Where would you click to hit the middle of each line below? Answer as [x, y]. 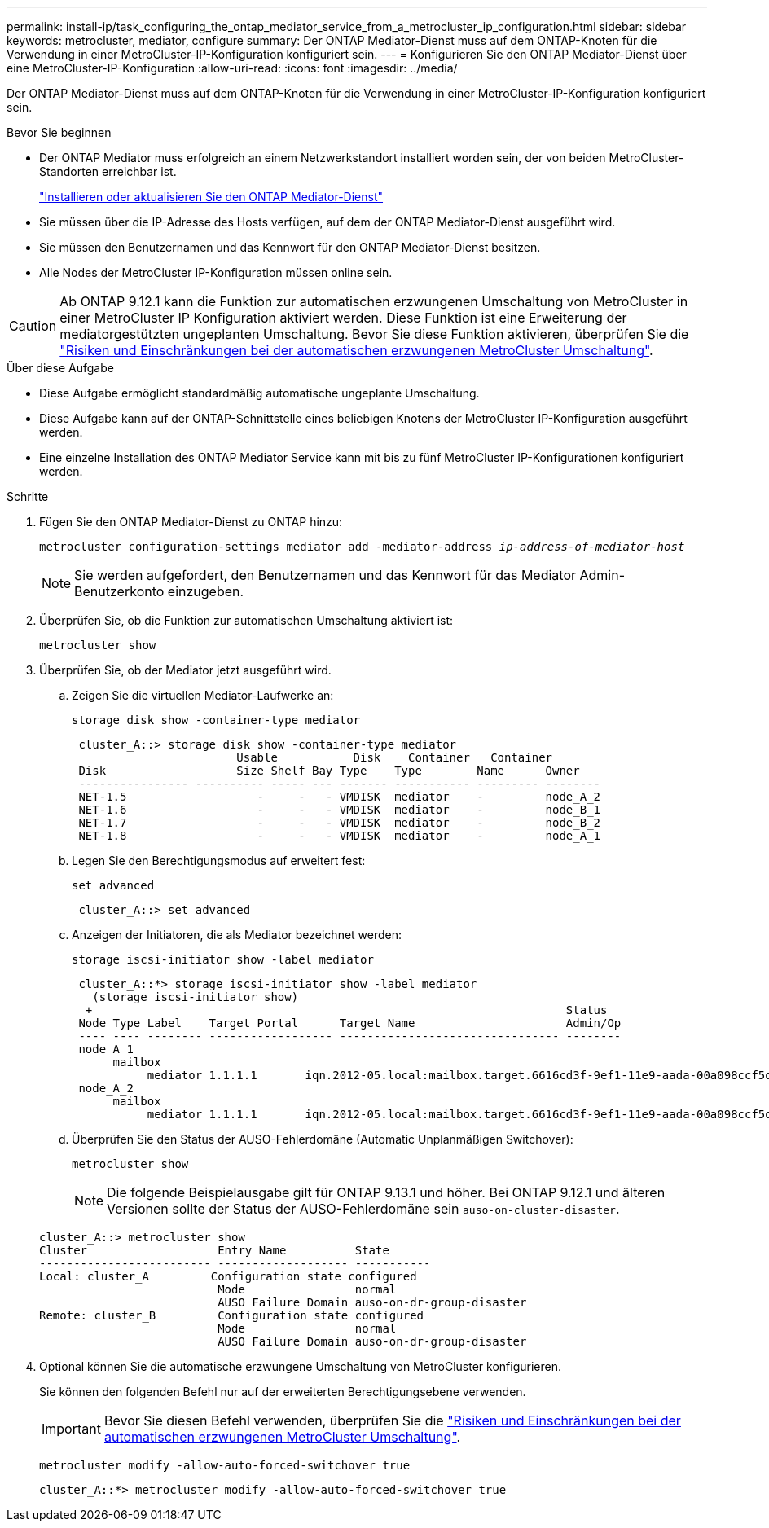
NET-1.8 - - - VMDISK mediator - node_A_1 [340, 836]
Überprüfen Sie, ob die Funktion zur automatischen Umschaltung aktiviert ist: [246, 620]
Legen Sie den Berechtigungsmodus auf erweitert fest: [219, 861]
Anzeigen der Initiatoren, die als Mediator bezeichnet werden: [237, 935]
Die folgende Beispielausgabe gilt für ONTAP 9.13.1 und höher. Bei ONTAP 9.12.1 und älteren [386, 1192]
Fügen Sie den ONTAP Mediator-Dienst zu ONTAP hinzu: [191, 522]
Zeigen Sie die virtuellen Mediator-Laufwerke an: [203, 695]
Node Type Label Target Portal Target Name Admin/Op [350, 1023]
